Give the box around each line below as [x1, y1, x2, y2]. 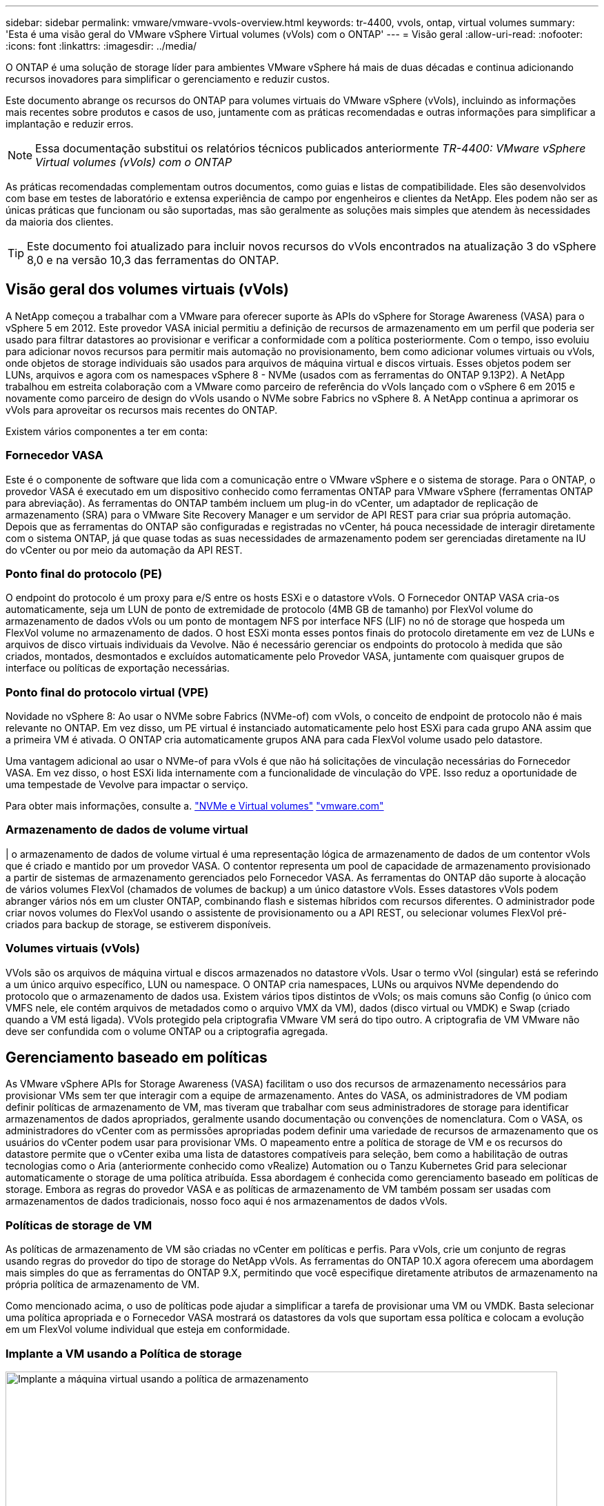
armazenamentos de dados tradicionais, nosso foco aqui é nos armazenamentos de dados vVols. [6, 1195, 447, 1207]
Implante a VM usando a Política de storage [6, 1346, 242, 1361]
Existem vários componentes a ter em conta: [6, 425, 208, 437]
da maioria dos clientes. [6, 216, 114, 228]
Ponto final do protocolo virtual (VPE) [6, 685, 209, 699]
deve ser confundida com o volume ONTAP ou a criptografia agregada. [6, 1025, 328, 1037]
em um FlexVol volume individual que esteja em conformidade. [6, 1323, 290, 1336]
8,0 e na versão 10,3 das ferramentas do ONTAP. [27, 253, 279, 267]
